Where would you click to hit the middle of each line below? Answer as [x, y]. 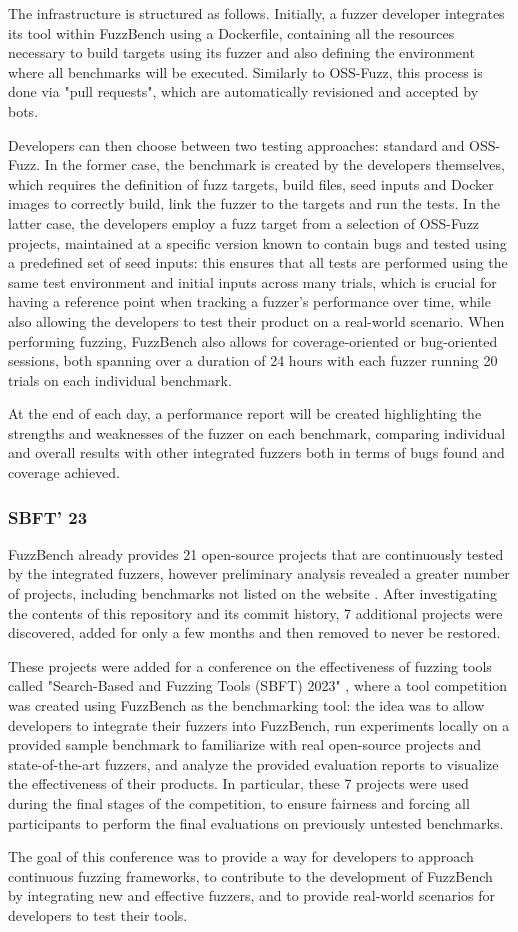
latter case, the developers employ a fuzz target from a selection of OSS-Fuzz [244, 222]
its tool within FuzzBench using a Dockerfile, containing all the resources [231, 32]
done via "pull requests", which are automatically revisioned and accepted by [243, 91]
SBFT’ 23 [48, 516]
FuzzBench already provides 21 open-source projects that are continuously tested [256, 553]
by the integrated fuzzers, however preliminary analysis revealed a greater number [259, 573]
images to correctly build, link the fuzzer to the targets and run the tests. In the [254, 203]
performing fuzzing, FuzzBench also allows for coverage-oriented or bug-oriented [253, 340]
